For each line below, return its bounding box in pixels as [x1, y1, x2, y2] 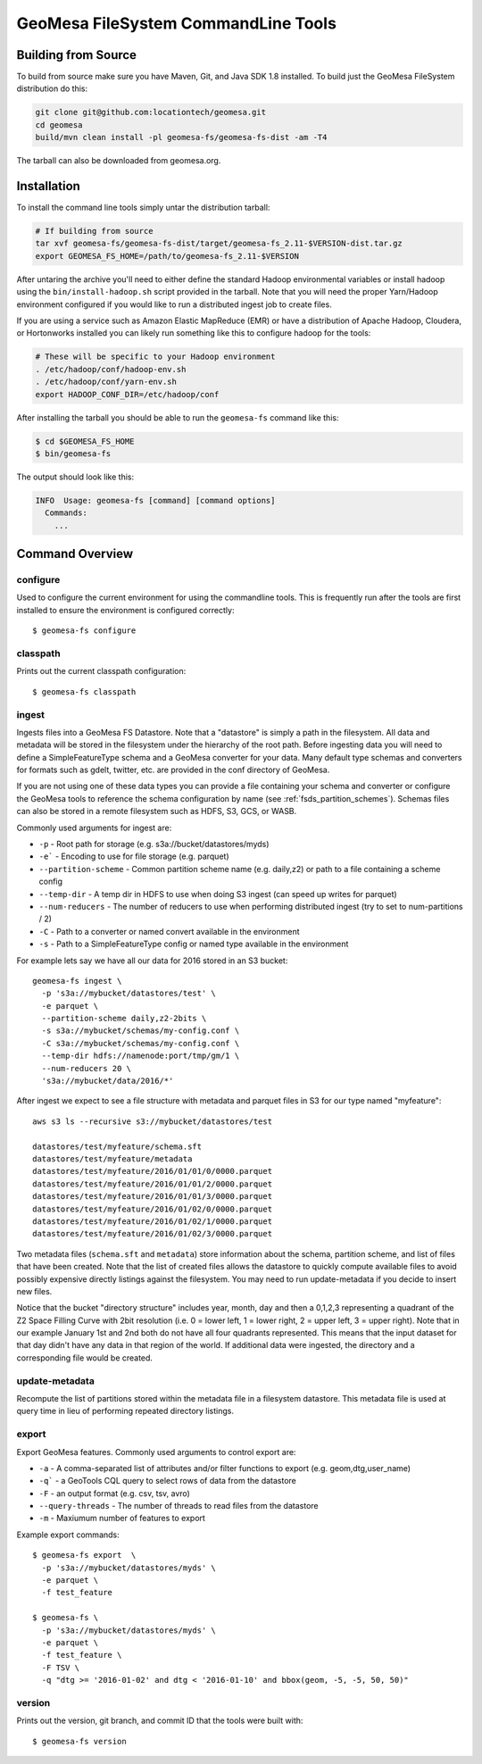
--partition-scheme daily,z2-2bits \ [41, 1013, 207, 1024]
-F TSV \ [41, 1662, 80, 1673]
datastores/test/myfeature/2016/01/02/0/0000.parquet [32, 1203, 272, 1214]
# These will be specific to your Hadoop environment [35, 352, 276, 362]
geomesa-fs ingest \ [32, 976, 122, 986]
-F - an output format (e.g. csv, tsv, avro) [38, 1487, 191, 1499]
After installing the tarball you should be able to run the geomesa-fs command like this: [16, 412, 339, 423]
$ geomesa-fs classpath [32, 686, 137, 696]
